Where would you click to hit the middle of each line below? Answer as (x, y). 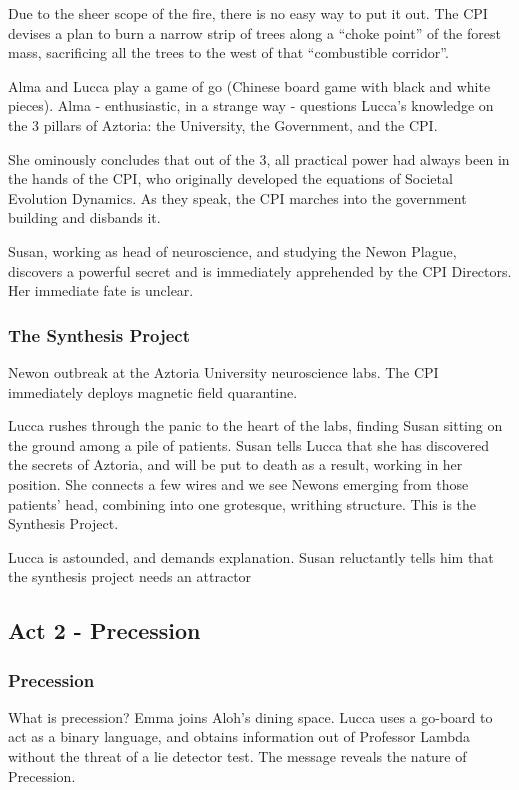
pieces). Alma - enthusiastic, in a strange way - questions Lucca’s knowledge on (251, 105)
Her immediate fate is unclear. (101, 290)
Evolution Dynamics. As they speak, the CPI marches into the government (237, 197)
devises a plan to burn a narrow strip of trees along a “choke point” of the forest (254, 32)
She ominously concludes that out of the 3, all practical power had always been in (259, 158)
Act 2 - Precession (104, 630)
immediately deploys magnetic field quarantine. (153, 391)
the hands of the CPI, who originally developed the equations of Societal (230, 178)
